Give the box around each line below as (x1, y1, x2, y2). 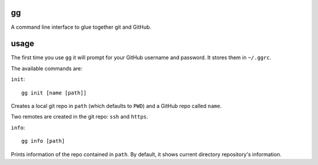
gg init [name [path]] (21, 89, 87, 96)
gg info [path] (21, 138, 65, 144)
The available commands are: (11, 65, 82, 72)
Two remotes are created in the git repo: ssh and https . (11, 113, 148, 120)
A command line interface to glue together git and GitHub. (11, 23, 151, 31)
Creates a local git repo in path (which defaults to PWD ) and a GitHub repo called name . (11, 102, 222, 109)
